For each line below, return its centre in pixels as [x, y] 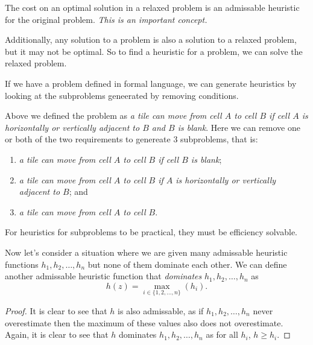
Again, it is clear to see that [57, 334]
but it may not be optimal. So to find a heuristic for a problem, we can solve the [154, 51]
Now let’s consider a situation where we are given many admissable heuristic [146, 252]
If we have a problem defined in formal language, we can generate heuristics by [151, 83]
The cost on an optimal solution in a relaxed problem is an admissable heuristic [152, 7]
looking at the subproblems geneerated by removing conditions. [122, 95]
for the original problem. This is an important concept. [106, 19]
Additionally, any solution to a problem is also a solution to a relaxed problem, [151, 40]
